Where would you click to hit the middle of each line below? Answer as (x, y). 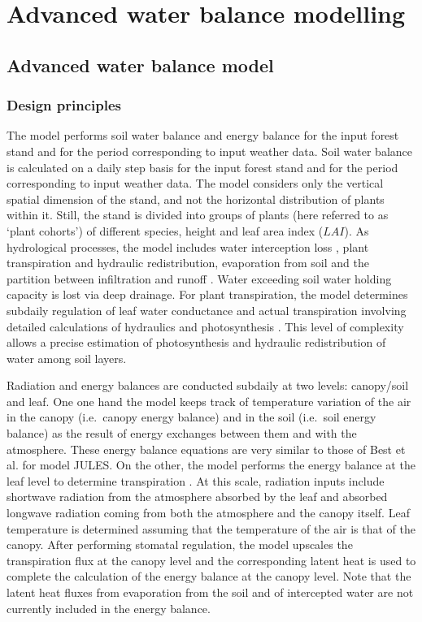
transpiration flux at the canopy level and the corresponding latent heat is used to (211, 560)
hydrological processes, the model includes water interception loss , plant (188, 246)
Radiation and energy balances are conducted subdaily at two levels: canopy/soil (208, 385)
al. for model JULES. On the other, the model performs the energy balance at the (211, 465)
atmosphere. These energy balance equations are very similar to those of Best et (206, 449)
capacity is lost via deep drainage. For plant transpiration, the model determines (207, 294)
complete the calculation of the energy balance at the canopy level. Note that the (209, 576)
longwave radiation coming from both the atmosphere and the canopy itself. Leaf (208, 513)
